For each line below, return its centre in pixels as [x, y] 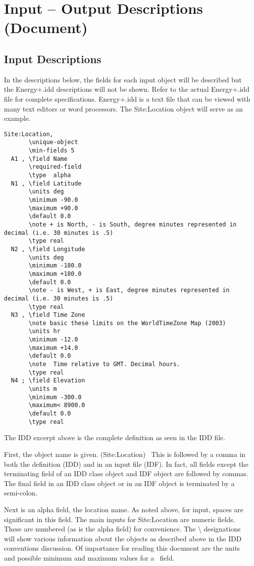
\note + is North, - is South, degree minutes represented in [133, 224]
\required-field [55, 167]
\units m [43, 389]
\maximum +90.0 [53, 208]
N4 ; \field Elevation [48, 381]
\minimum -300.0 [55, 397]
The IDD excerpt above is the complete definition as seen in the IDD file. [115, 437]
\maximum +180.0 [55, 274]
